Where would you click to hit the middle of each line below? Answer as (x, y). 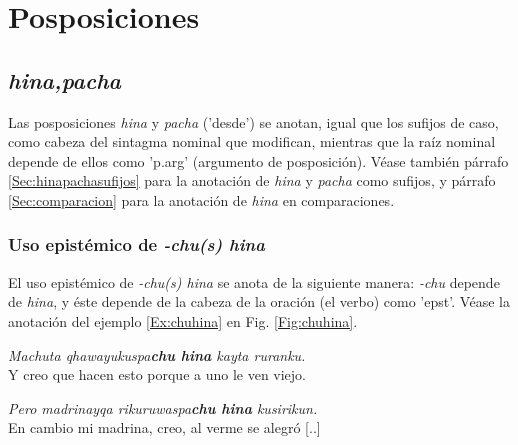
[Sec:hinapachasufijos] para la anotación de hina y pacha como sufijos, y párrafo (252, 180)
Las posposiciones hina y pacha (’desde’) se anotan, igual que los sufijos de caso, (253, 121)
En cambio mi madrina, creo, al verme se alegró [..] (164, 427)
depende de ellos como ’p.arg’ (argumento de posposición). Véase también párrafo (258, 160)
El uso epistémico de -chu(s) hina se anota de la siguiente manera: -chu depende (254, 281)
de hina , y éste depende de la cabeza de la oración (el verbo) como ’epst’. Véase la (259, 301)
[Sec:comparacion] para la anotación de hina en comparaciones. (201, 199)
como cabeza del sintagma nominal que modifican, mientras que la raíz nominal (252, 141)
